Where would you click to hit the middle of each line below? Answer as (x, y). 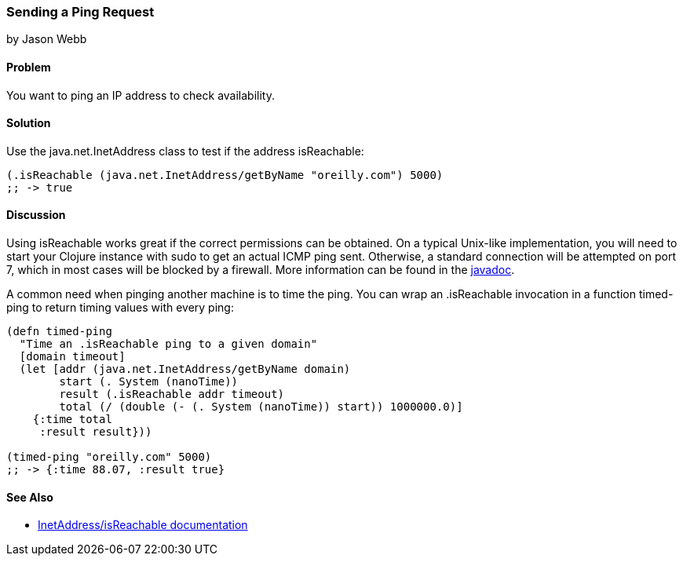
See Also (30, 497)
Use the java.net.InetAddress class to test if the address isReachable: (185, 151)
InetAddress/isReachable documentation (143, 525)
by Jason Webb (47, 39)
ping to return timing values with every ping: (120, 308)
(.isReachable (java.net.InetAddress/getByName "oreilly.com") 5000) (225, 175)
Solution (29, 123)
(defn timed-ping (59, 332)
